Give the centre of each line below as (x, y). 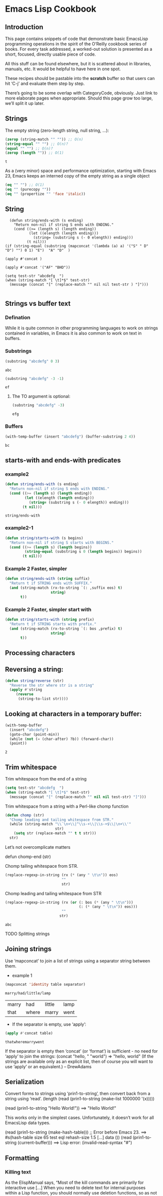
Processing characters (40, 653)
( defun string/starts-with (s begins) (44, 538)
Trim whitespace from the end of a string (46, 779)
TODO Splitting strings (27, 934)
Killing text (18, 1172)
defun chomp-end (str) (28, 857)
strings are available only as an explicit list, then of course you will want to (79, 1061)
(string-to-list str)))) (43, 699)
